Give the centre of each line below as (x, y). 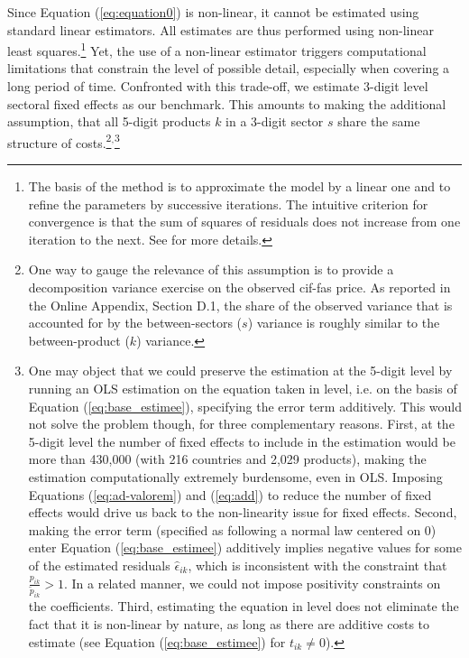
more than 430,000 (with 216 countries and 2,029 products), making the (227, 459)
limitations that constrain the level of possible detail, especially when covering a (229, 68)
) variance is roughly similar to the (344, 323)
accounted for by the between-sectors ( (135, 323)
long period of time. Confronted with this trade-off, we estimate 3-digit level (218, 86)
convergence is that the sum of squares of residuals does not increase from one (244, 222)
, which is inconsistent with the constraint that (317, 565)
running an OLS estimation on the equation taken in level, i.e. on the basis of (243, 388)
